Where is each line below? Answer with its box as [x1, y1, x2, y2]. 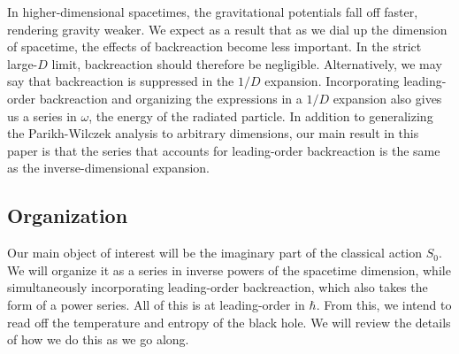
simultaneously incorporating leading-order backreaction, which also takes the [7, 278, 428, 296]
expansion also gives [333, 88, 442, 107]
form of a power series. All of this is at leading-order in [7, 295, 305, 313]
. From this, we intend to [316, 295, 452, 313]
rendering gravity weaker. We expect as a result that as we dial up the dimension [7, 19, 448, 38]
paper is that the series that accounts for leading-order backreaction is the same [7, 141, 440, 159]
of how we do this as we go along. [7, 330, 189, 349]
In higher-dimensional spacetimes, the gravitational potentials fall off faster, [7, 3, 418, 20]
